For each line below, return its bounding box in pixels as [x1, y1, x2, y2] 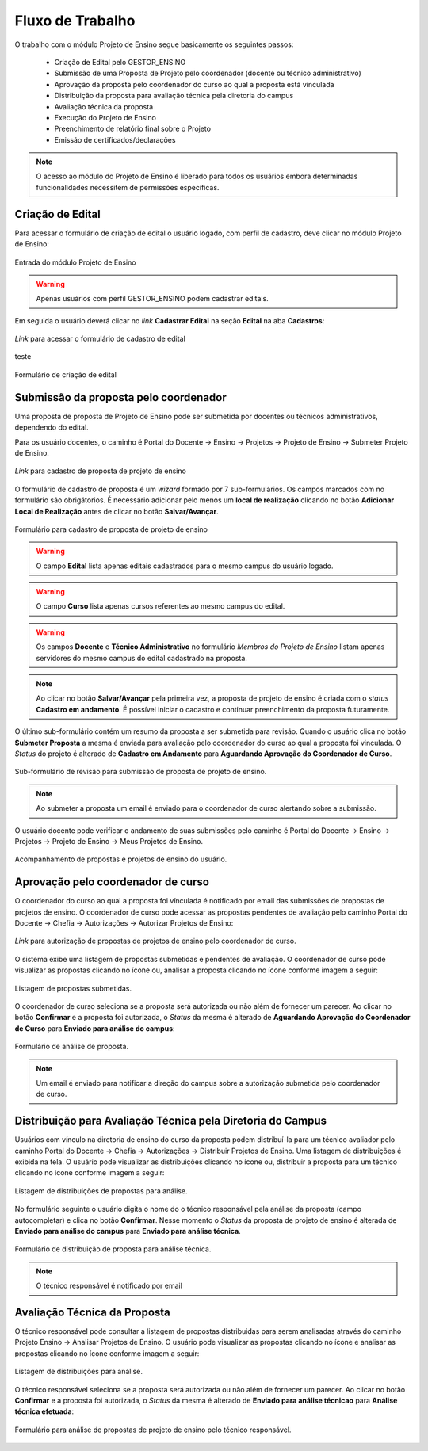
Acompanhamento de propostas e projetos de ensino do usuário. [14, 854, 227, 864]
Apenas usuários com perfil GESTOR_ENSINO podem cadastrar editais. [36, 294, 269, 304]
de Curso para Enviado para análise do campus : [14, 1023, 175, 1033]
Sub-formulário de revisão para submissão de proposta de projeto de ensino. [14, 767, 267, 777]
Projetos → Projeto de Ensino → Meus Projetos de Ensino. [14, 836, 204, 846]
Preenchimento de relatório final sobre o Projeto [54, 124, 212, 134]
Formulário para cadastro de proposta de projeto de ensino [14, 524, 208, 534]
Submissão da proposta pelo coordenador [14, 391, 227, 404]
